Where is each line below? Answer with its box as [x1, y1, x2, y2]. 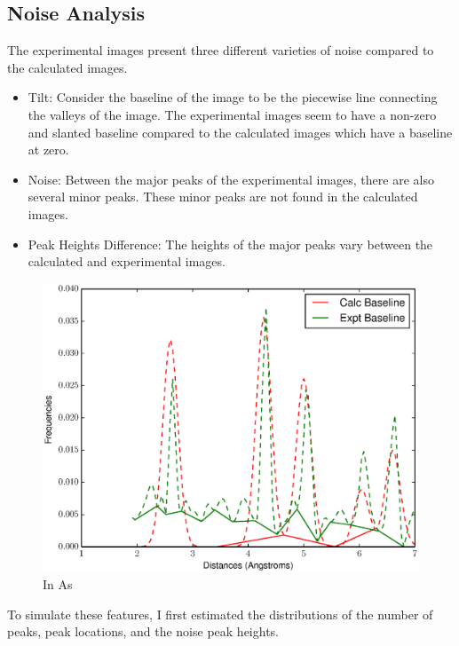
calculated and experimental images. [28, 252, 226, 271]
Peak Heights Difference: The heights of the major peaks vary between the [28, 234, 433, 253]
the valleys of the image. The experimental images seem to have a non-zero [28, 105, 437, 123]
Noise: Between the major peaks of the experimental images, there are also [28, 169, 434, 188]
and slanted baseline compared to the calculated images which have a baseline [28, 122, 453, 141]
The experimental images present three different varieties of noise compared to [7, 41, 434, 59]
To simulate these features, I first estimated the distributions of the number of [7, 604, 433, 623]
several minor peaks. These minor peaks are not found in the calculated [28, 187, 418, 206]
